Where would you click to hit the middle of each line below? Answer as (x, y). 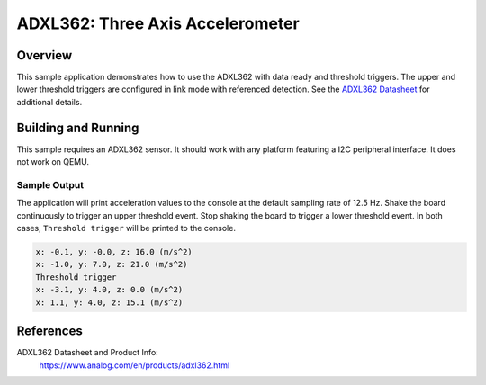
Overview (45, 55)
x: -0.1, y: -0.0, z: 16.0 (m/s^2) (114, 252)
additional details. (49, 102)
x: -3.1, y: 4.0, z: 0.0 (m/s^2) (109, 290)
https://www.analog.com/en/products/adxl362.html (135, 365)
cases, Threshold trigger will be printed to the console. (126, 228)
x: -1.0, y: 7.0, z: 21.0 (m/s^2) (112, 264)
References (49, 331)
